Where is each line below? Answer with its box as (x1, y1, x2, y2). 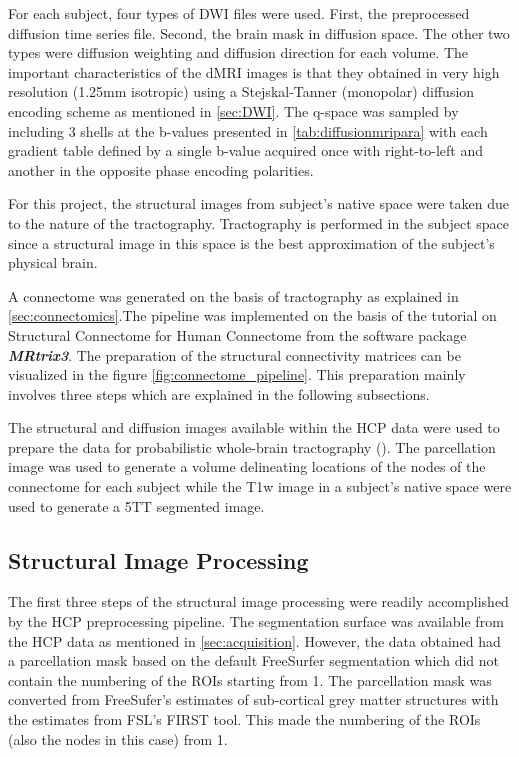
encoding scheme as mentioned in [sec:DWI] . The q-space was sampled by (8, 100, 459, 121)
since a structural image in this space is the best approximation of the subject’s (8, 232, 495, 253)
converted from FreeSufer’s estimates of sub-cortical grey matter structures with (8, 689, 499, 710)
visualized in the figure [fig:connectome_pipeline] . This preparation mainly (8, 364, 466, 385)
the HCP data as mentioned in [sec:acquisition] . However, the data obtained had (8, 630, 501, 651)
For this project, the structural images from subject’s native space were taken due (8, 193, 509, 214)
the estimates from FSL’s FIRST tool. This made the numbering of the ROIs (8, 709, 481, 730)
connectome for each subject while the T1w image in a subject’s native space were (8, 476, 512, 497)
